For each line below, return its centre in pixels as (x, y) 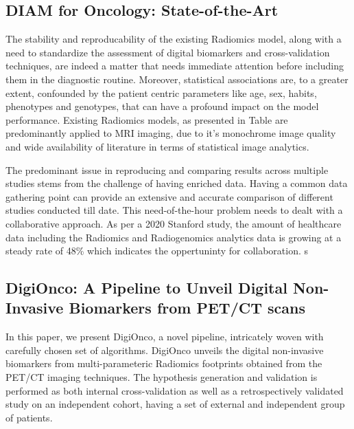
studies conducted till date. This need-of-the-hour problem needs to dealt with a (174, 210)
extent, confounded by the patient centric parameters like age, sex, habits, (161, 92)
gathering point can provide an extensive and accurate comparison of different (169, 196)
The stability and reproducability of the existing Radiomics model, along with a (174, 39)
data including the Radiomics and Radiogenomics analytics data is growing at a (174, 237)
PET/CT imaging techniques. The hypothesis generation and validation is (162, 377)
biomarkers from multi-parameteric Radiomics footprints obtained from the (164, 363)
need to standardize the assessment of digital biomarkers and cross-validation (168, 52)
